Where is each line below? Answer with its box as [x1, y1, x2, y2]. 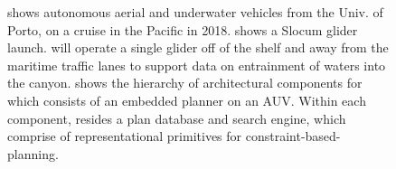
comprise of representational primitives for [7, 127, 242, 146]
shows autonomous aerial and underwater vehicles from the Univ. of [7, 3, 383, 21]
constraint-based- [245, 127, 341, 146]
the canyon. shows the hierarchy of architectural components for [7, 73, 363, 92]
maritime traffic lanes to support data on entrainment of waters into [7, 55, 386, 74]
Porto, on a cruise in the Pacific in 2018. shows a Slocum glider [7, 20, 358, 39]
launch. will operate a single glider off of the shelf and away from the [7, 38, 389, 57]
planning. [7, 144, 59, 163]
